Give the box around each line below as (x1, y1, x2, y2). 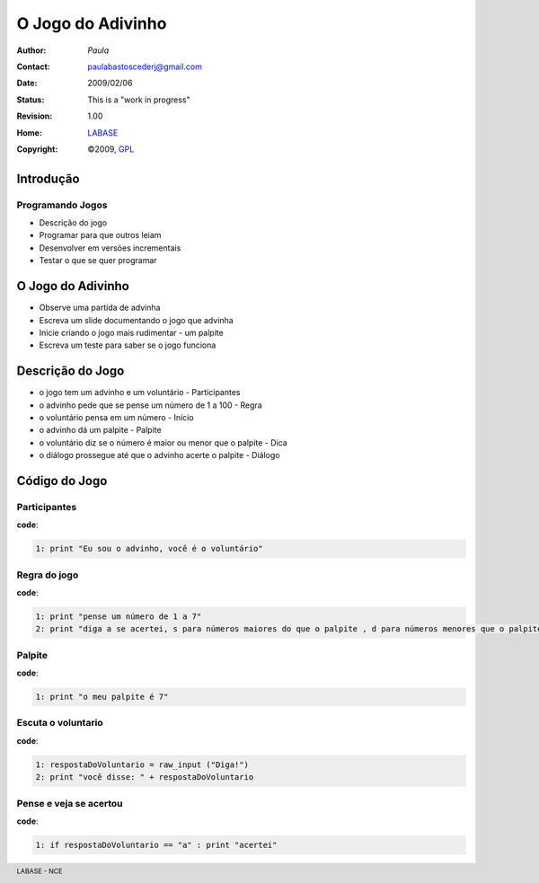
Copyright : (16, 144, 58, 155)
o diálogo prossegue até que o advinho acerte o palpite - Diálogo (39, 450, 280, 461)
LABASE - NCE (16, 867, 63, 876)
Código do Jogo (16, 472, 108, 489)
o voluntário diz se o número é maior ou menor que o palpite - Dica (39, 437, 287, 448)
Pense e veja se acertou (16, 797, 123, 809)
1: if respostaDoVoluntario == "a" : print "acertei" (35, 840, 278, 850)
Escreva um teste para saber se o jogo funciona (39, 340, 216, 350)
